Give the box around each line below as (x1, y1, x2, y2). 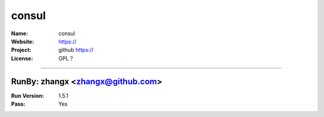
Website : (11, 38, 34, 45)
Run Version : (11, 92, 44, 99)
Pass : (11, 100, 26, 107)
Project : (11, 47, 32, 54)
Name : (11, 30, 28, 37)
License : (11, 54, 33, 62)
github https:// (58, 47, 94, 54)
